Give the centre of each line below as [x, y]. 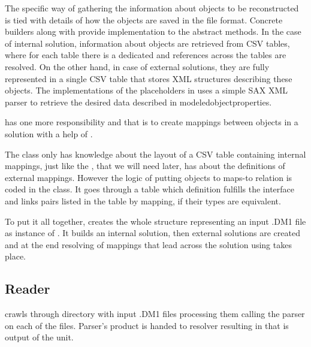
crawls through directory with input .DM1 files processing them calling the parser [155, 314]
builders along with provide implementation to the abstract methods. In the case [153, 31]
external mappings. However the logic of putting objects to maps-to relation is [149, 177]
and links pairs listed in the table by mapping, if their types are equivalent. [143, 200]
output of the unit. [39, 337]
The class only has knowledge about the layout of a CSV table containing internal [155, 154]
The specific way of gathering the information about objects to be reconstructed [152, 8]
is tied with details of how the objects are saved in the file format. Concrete [144, 19]
